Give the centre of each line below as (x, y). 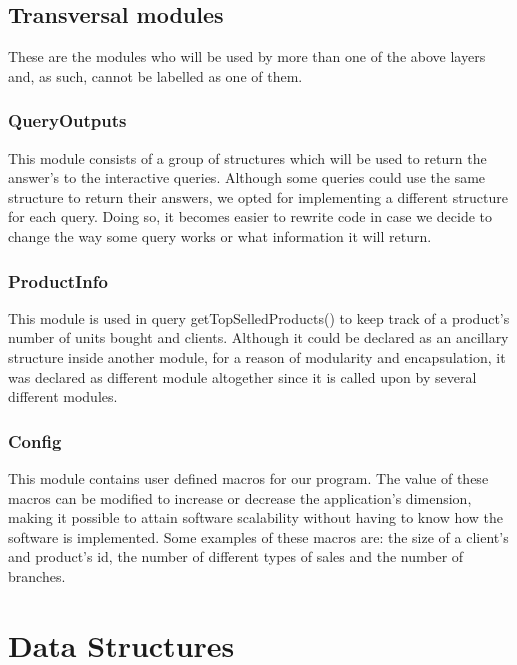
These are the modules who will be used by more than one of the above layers (247, 56)
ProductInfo (58, 280)
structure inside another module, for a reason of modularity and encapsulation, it (257, 356)
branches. (37, 575)
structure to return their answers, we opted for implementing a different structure (258, 196)
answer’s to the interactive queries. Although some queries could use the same (247, 177)
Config (35, 440)
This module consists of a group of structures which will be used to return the (247, 157)
